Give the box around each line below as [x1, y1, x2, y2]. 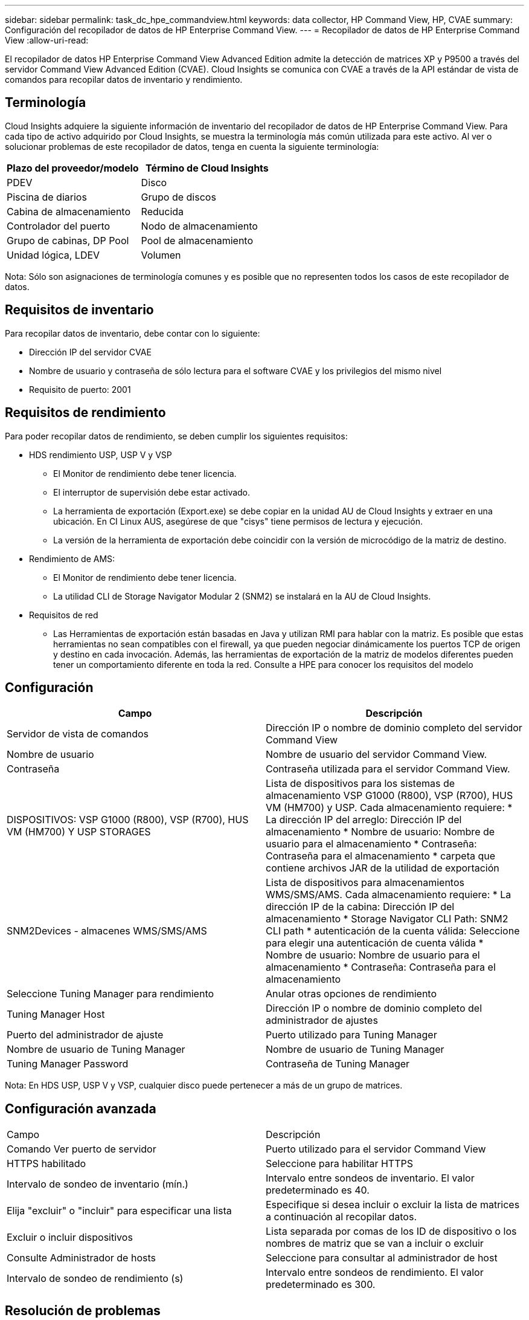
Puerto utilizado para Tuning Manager [266, 1029, 437, 1041]
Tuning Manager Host [7, 1008, 105, 1021]
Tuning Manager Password [7, 1058, 129, 1070]
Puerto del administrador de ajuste [7, 1029, 164, 1041]
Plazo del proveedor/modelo [7, 161, 139, 174]
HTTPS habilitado [7, 1157, 86, 1170]
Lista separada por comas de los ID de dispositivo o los [266, 1225, 517, 1238]
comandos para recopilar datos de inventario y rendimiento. [5, 74, 243, 85]
